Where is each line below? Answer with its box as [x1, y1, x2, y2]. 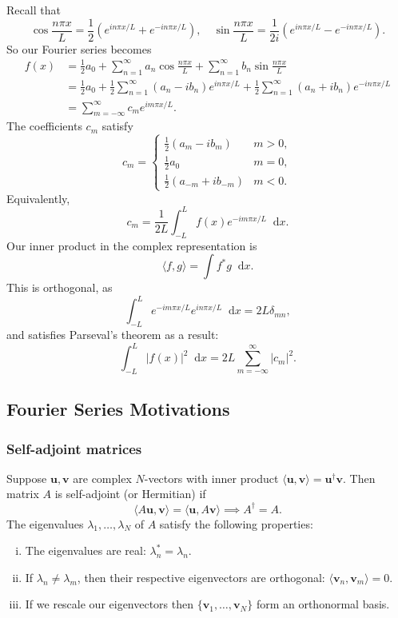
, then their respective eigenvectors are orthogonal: [77, 568, 325, 585]
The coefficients [6, 118, 82, 134]
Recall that [6, 2, 61, 18]
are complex [73, 469, 132, 486]
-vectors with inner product [144, 469, 279, 486]
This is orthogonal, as [6, 279, 113, 296]
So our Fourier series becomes [6, 40, 152, 57]
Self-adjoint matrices [6, 438, 142, 458]
